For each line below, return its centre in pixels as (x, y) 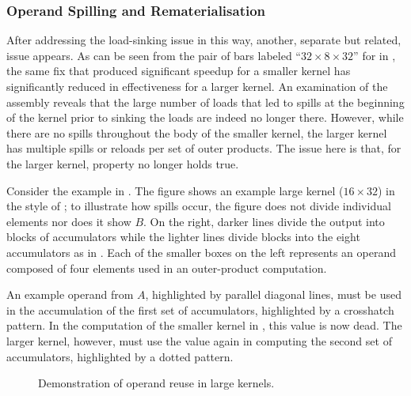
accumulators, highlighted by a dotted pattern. (120, 356)
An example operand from (70, 294)
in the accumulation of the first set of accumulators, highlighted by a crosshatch (200, 309)
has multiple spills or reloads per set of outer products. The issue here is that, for (204, 148)
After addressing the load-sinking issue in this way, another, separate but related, (204, 40)
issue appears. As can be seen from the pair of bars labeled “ (154, 55)
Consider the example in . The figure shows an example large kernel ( (175, 190)
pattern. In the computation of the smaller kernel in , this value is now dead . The (204, 325)
